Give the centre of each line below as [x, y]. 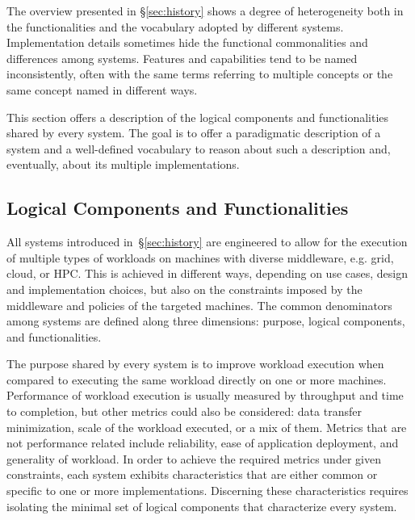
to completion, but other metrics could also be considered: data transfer [184, 411]
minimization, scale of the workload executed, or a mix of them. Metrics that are [207, 427]
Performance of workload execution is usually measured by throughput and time [205, 395]
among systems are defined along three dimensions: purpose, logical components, [206, 321]
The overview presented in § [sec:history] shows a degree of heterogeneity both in [205, 10]
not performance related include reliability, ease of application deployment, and [203, 443]
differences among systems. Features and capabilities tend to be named [182, 58]
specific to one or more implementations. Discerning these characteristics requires [207, 491]
